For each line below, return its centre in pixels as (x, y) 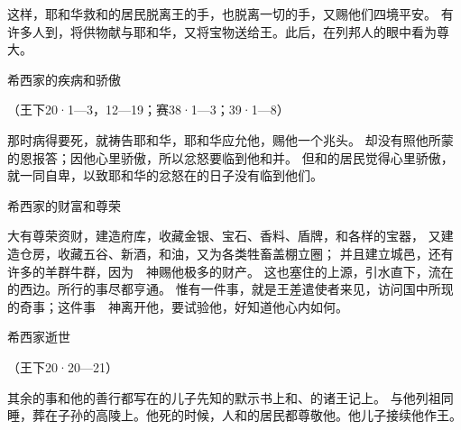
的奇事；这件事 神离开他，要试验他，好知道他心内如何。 (178, 306)
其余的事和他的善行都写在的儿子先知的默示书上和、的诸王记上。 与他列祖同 (230, 397)
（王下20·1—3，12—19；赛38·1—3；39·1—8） (148, 110)
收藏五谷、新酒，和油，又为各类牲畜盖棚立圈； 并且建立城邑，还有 (255, 253)
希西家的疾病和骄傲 (64, 79)
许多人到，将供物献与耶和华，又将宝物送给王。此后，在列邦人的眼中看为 (222, 31)
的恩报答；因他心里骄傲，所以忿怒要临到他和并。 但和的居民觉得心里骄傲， (230, 157)
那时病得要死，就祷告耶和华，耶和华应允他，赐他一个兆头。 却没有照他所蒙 (230, 139)
